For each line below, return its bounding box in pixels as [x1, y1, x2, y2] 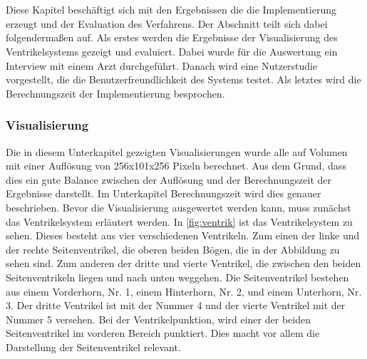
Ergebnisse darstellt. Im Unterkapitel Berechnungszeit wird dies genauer [6, 186, 321, 201]
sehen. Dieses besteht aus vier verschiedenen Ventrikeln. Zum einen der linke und [6, 228, 360, 243]
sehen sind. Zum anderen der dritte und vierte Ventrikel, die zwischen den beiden [6, 256, 361, 271]
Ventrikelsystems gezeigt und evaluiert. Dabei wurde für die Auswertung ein [6, 43, 338, 58]
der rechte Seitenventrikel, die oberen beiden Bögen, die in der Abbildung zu [6, 241, 340, 256]
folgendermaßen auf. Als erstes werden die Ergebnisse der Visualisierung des [6, 30, 338, 45]
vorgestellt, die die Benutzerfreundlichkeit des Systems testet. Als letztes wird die [6, 72, 361, 87]
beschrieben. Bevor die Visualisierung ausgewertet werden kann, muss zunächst [6, 199, 351, 214]
